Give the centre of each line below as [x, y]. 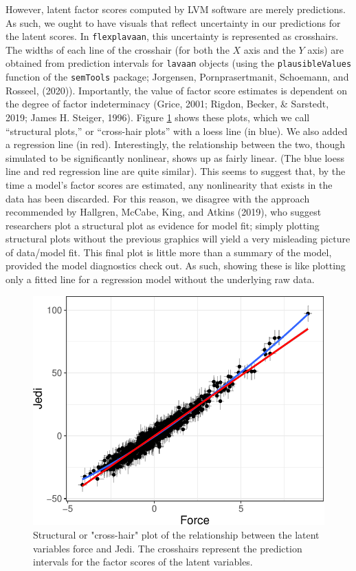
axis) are [325, 49]
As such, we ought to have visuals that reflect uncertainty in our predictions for [173, 22]
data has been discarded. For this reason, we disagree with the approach [158, 198]
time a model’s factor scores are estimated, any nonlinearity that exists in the [169, 184]
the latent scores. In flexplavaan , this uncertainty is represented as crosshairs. [172, 36]
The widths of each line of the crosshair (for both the [118, 49]
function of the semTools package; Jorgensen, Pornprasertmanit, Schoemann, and [177, 77]
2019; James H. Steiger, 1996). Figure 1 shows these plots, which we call [158, 117]
